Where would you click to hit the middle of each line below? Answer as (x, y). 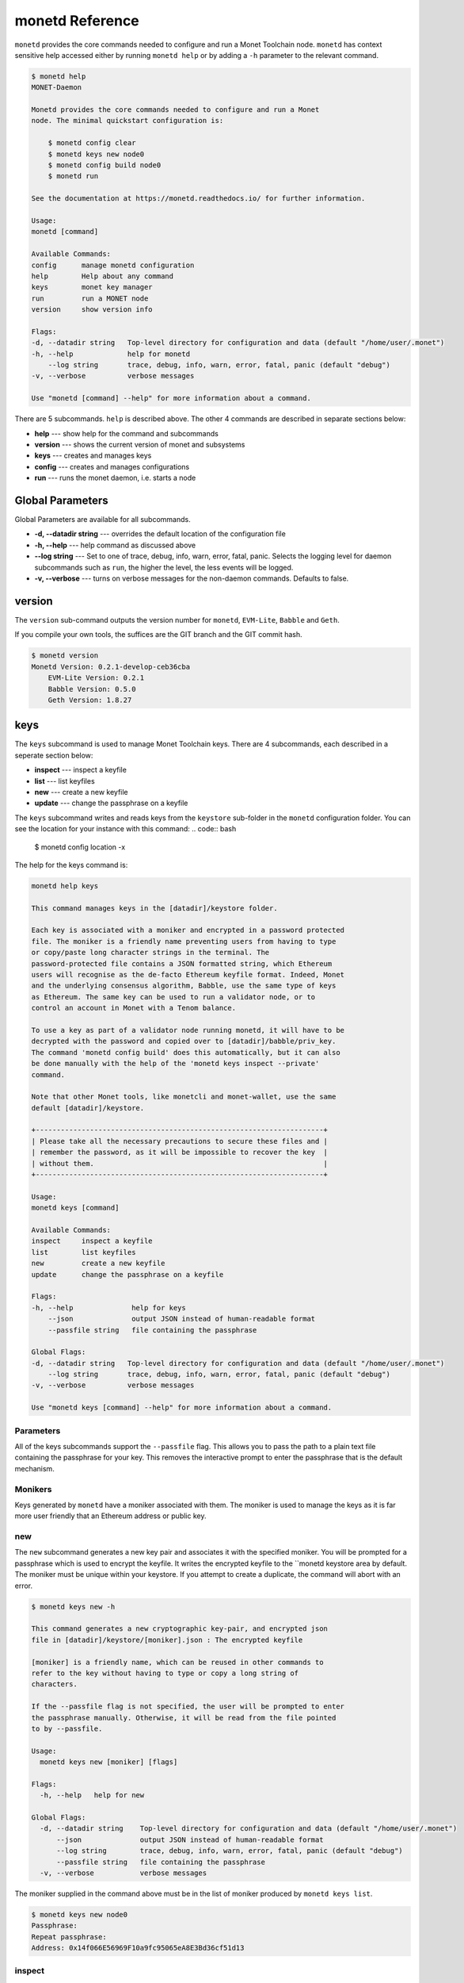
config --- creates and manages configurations (112, 466)
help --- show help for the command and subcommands (127, 433)
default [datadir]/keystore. (88, 1108)
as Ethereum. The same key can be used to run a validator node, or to (173, 997)
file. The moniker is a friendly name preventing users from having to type (184, 941)
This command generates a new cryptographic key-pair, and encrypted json (180, 1629)
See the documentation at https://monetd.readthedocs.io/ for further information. (198, 199)
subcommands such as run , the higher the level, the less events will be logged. (164, 567)
